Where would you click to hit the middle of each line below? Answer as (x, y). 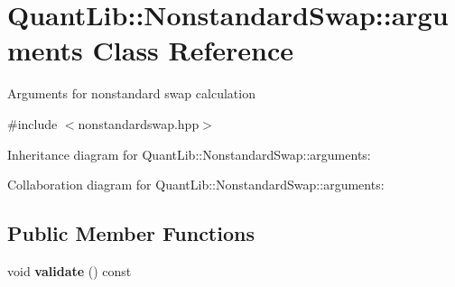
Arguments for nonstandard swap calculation (131, 93)
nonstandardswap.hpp (139, 123)
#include (32, 123)
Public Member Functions (131, 233)
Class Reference (193, 50)
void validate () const (70, 270)
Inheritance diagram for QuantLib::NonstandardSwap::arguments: (189, 154)
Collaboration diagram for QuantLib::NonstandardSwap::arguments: (196, 185)
